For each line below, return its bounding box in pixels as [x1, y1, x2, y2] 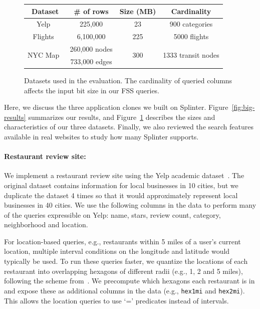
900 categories [169, 19, 213, 29]
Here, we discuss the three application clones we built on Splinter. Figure [4, 102, 228, 112]
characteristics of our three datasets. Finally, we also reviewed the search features [4, 121, 253, 132]
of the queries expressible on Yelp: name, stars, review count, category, [4, 209, 221, 220]
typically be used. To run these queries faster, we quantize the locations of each [4, 256, 248, 266]
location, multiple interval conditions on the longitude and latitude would [4, 246, 230, 256]
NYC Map [28, 50, 60, 60]
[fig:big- [231, 102, 255, 112]
